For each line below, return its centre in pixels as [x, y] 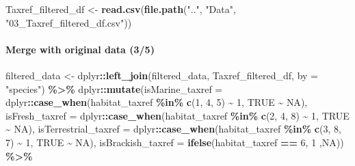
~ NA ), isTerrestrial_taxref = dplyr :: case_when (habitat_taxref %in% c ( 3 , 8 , [173, 129]
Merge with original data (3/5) [80, 49]
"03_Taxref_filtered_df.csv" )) [69, 22]
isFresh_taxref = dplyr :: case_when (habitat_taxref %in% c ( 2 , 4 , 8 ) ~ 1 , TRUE [177, 115]
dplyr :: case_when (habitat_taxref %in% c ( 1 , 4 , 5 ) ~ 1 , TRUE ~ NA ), [157, 102]
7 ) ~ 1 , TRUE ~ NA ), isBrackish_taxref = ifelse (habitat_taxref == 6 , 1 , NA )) [175, 142]
